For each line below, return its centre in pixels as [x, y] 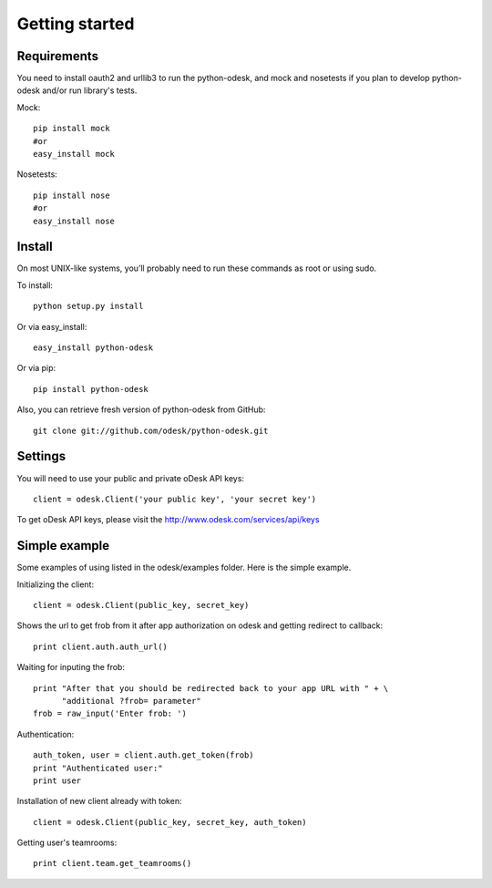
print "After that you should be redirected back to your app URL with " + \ [211, 688]
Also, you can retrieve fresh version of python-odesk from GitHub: [141, 409]
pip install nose [72, 195]
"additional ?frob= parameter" [132, 701]
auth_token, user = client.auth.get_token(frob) [143, 755]
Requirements [58, 56]
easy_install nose [74, 221]
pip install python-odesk [91, 389]
